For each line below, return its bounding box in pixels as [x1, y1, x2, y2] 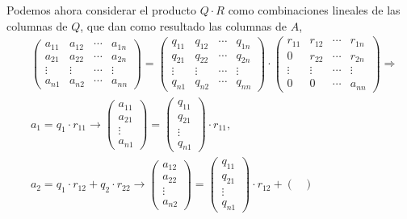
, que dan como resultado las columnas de [80, 17, 287, 34]
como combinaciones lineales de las [228, 2, 401, 18]
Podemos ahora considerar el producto [6, 2, 197, 18]
